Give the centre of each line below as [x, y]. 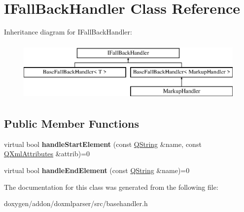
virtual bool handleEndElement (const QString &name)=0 [97, 170]
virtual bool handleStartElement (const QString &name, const [103, 144]
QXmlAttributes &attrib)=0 [47, 154]
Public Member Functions [71, 124]
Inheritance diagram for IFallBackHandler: [68, 32]
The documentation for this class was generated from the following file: [111, 187]
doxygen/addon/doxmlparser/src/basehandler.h [76, 203]
